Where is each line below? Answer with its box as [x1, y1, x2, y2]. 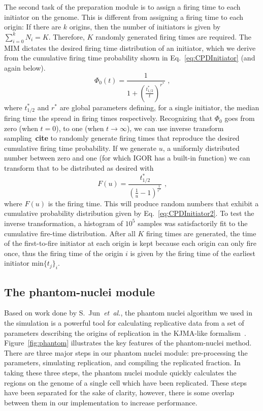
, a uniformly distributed [162, 142, 240, 153]
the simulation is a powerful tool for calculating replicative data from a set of [4, 317, 244, 328]
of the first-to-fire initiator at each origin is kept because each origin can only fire [4, 238, 257, 248]
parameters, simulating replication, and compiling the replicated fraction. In [4, 357, 241, 368]
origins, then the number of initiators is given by [69, 21, 221, 32]
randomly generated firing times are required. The [95, 31, 251, 42]
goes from [224, 113, 255, 123]
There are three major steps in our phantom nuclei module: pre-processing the [4, 347, 248, 358]
